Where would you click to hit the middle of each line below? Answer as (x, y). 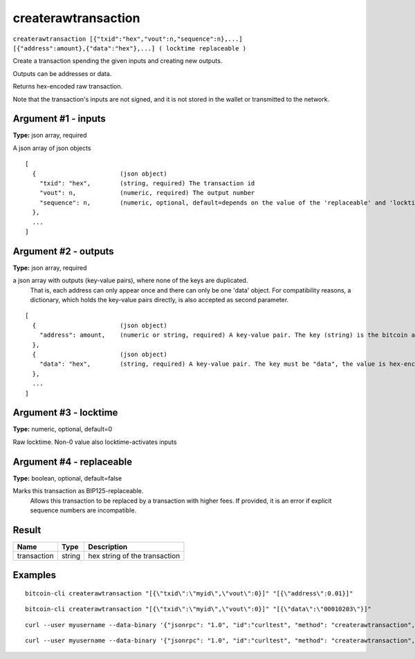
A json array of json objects (52, 148)
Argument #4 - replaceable (73, 462)
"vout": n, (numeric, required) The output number (147, 193)
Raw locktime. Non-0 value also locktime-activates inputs (95, 442)
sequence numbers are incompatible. (83, 510)
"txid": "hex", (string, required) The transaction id (147, 183)
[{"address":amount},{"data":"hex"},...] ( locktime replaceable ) (130, 48)
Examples (35, 575)
